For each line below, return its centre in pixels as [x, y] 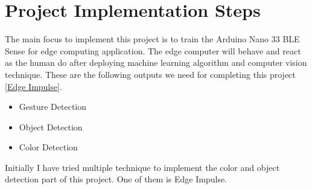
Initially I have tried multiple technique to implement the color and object [142, 167]
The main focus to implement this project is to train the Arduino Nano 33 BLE [152, 39]
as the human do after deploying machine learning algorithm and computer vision [156, 62]
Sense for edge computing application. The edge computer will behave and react [153, 50]
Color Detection [48, 147]
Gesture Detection [53, 107]
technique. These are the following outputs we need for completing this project [150, 74]
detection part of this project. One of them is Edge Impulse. [116, 179]
